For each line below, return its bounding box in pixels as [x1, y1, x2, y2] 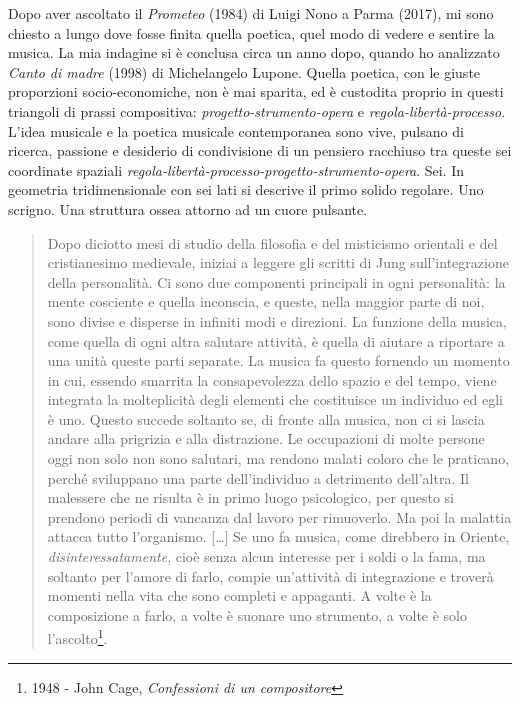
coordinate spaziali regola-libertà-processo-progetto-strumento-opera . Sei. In [8, 159, 465, 180]
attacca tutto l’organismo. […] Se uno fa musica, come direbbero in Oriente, [47, 526, 510, 547]
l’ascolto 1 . [47, 625, 108, 649]
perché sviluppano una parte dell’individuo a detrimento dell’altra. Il [47, 467, 469, 488]
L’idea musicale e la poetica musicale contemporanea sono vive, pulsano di [8, 120, 464, 141]
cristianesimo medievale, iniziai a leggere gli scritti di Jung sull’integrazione [47, 252, 509, 273]
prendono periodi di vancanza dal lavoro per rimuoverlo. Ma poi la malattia [47, 506, 512, 527]
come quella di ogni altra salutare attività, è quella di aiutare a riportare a [47, 330, 505, 351]
